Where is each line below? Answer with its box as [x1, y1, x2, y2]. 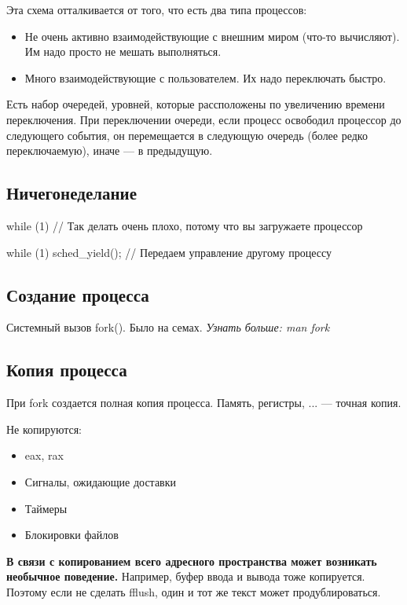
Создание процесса [6, 282, 149, 306]
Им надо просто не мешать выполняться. [24, 43, 222, 60]
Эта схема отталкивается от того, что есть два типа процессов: [6, 2, 307, 17]
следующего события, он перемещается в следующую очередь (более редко [6, 126, 368, 143]
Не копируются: [6, 420, 82, 437]
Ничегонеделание [6, 181, 137, 205]
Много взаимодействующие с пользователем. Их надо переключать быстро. [24, 69, 387, 86]
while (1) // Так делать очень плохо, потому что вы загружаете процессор [6, 217, 363, 233]
